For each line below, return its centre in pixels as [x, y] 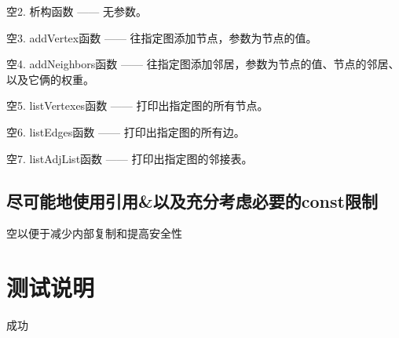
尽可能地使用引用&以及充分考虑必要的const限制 [192, 200]
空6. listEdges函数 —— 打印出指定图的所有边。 [126, 131]
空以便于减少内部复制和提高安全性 [94, 233]
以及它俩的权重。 [50, 79]
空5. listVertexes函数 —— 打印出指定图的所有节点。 [137, 105]
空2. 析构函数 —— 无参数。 [77, 11]
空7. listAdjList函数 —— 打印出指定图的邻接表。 [130, 158]
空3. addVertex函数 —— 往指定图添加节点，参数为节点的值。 [162, 37]
